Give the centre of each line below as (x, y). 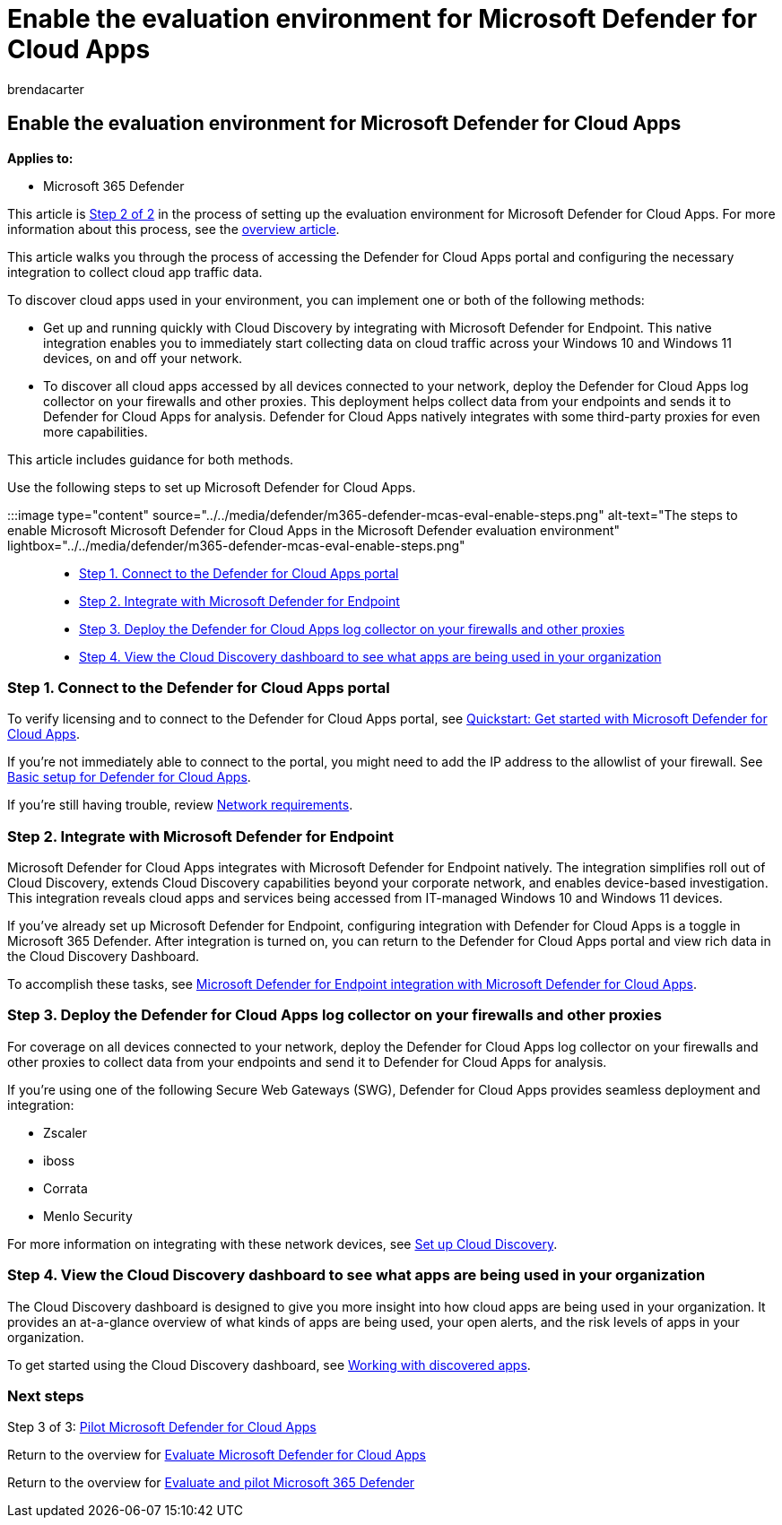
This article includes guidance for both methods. (151, 459)
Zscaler (65, 1132)
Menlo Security (88, 1216)
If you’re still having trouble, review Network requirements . (180, 805)
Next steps (46, 1395)
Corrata (65, 1188)
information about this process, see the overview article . (174, 229)
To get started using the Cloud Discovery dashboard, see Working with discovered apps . (269, 1365)
